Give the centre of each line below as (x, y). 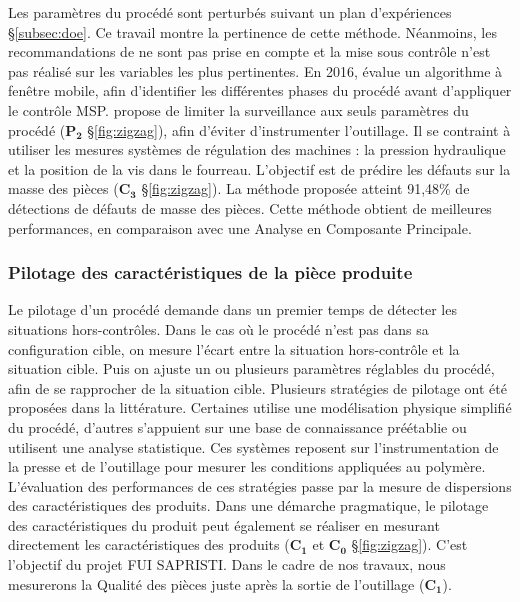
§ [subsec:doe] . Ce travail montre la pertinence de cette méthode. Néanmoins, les (252, 31)
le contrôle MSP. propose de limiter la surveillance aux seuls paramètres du (238, 109)
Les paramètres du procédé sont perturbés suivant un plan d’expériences (230, 12)
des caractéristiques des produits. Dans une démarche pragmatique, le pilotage (248, 505)
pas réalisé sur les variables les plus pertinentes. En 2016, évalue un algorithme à (255, 70)
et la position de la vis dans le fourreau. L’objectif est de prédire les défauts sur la (259, 168)
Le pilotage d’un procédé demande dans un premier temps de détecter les (232, 309)
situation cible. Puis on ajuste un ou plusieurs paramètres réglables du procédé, (251, 368)
